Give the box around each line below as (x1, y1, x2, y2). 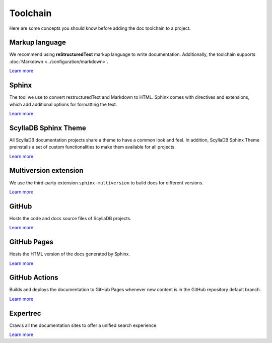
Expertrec (9, 309, 41, 317)
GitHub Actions (9, 273, 58, 282)
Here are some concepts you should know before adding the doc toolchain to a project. (9, 25, 191, 31)
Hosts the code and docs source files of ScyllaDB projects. (9, 215, 131, 221)
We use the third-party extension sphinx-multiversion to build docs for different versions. (9, 179, 204, 186)
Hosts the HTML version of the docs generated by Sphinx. (9, 251, 130, 257)
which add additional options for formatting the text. (9, 101, 117, 107)
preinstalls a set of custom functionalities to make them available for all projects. (9, 144, 176, 150)
